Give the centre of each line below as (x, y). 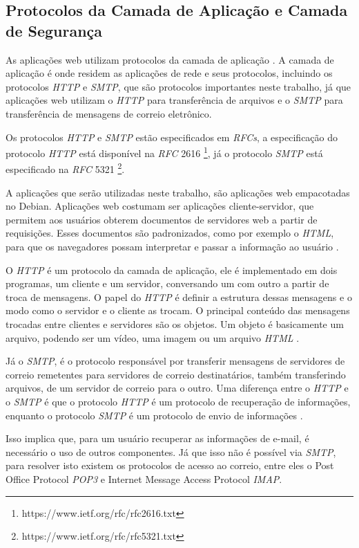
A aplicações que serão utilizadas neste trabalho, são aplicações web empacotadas (178, 192)
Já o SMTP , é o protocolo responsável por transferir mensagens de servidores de (175, 361)
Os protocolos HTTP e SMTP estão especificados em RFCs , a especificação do (172, 137)
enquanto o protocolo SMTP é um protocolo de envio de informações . (154, 415)
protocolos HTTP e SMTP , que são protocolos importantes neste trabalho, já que (178, 86)
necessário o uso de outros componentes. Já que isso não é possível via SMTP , (171, 451)
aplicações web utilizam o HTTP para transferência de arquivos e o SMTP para (174, 100)
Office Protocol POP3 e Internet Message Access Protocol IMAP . (144, 478)
